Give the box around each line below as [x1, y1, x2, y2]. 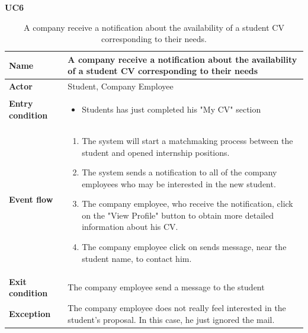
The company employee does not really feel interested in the [68, 301, 286, 313]
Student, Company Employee [68, 80, 174, 92]
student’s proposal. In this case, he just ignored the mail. [68, 313, 275, 325]
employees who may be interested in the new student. [82, 177, 276, 190]
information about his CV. [82, 220, 178, 233]
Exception [9, 307, 51, 319]
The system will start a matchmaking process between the [82, 134, 293, 146]
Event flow [9, 193, 53, 206]
